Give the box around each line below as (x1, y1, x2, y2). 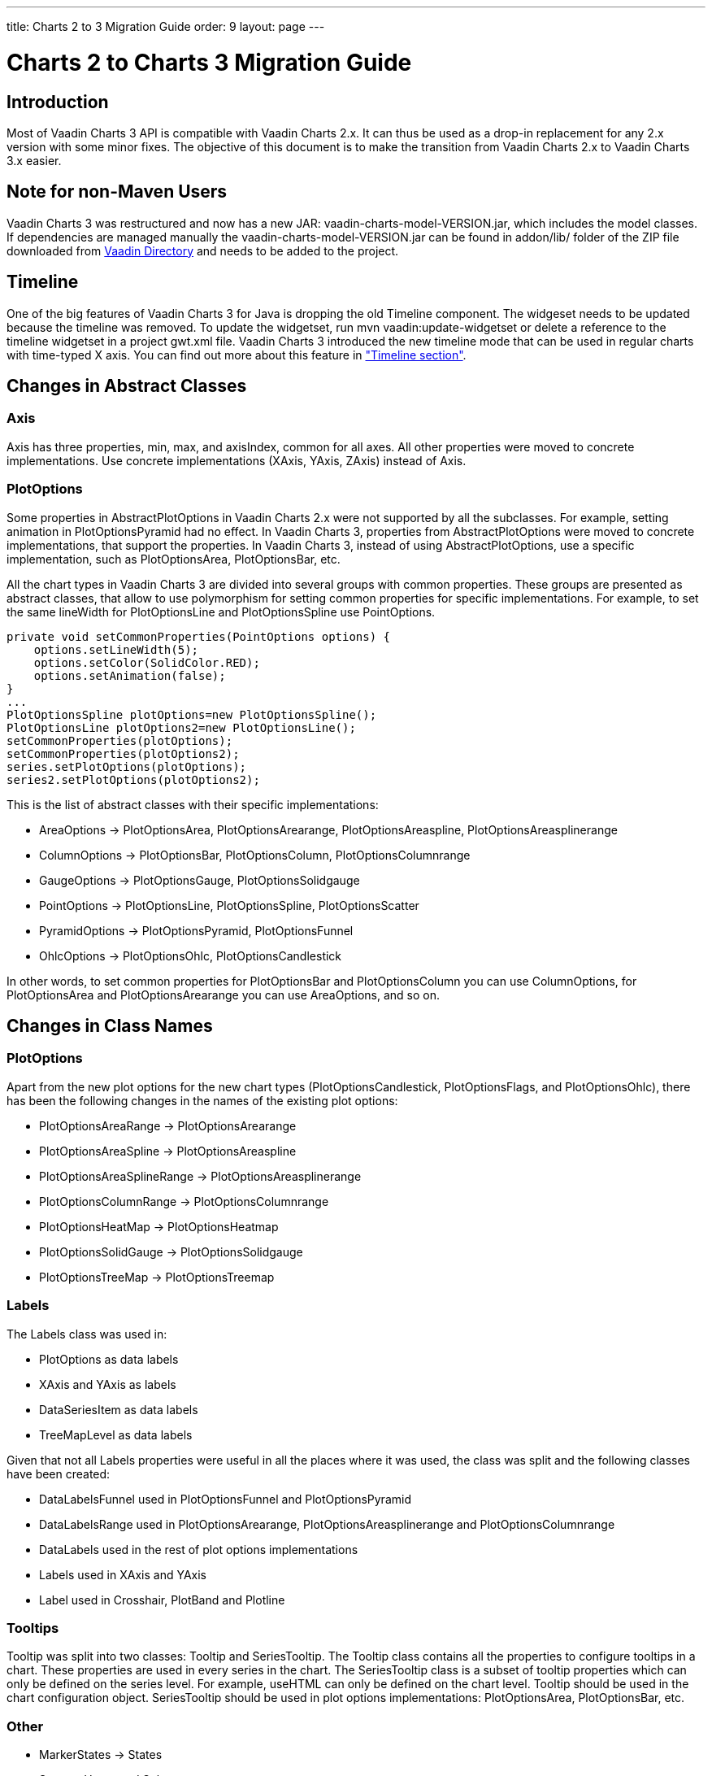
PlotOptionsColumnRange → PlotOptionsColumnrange (39, 1194, 329, 1208)
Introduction (7, 91, 109, 112)
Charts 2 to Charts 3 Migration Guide (7, 48, 412, 76)
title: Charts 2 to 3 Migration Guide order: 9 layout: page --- (7, 20, 325, 33)
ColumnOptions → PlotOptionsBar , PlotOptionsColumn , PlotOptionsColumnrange (39, 847, 471, 862)
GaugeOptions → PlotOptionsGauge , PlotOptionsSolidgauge (39, 873, 360, 887)
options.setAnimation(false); (33, 668, 226, 682)
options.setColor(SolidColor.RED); (33, 655, 260, 669)
